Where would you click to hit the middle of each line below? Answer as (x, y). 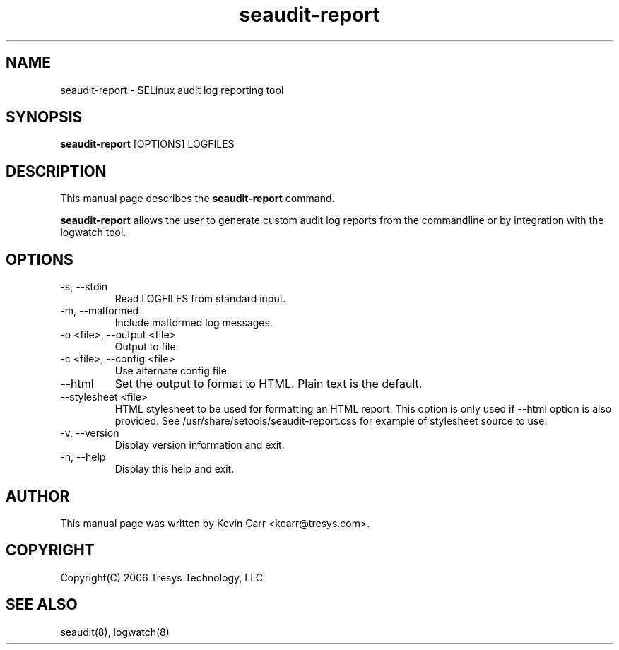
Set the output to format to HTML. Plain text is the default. (269, 384)
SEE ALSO (42, 605)
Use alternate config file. (172, 371)
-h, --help (83, 457)
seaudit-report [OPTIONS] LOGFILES (147, 144)
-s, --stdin (84, 287)
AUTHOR (38, 496)
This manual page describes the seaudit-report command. (198, 199)
